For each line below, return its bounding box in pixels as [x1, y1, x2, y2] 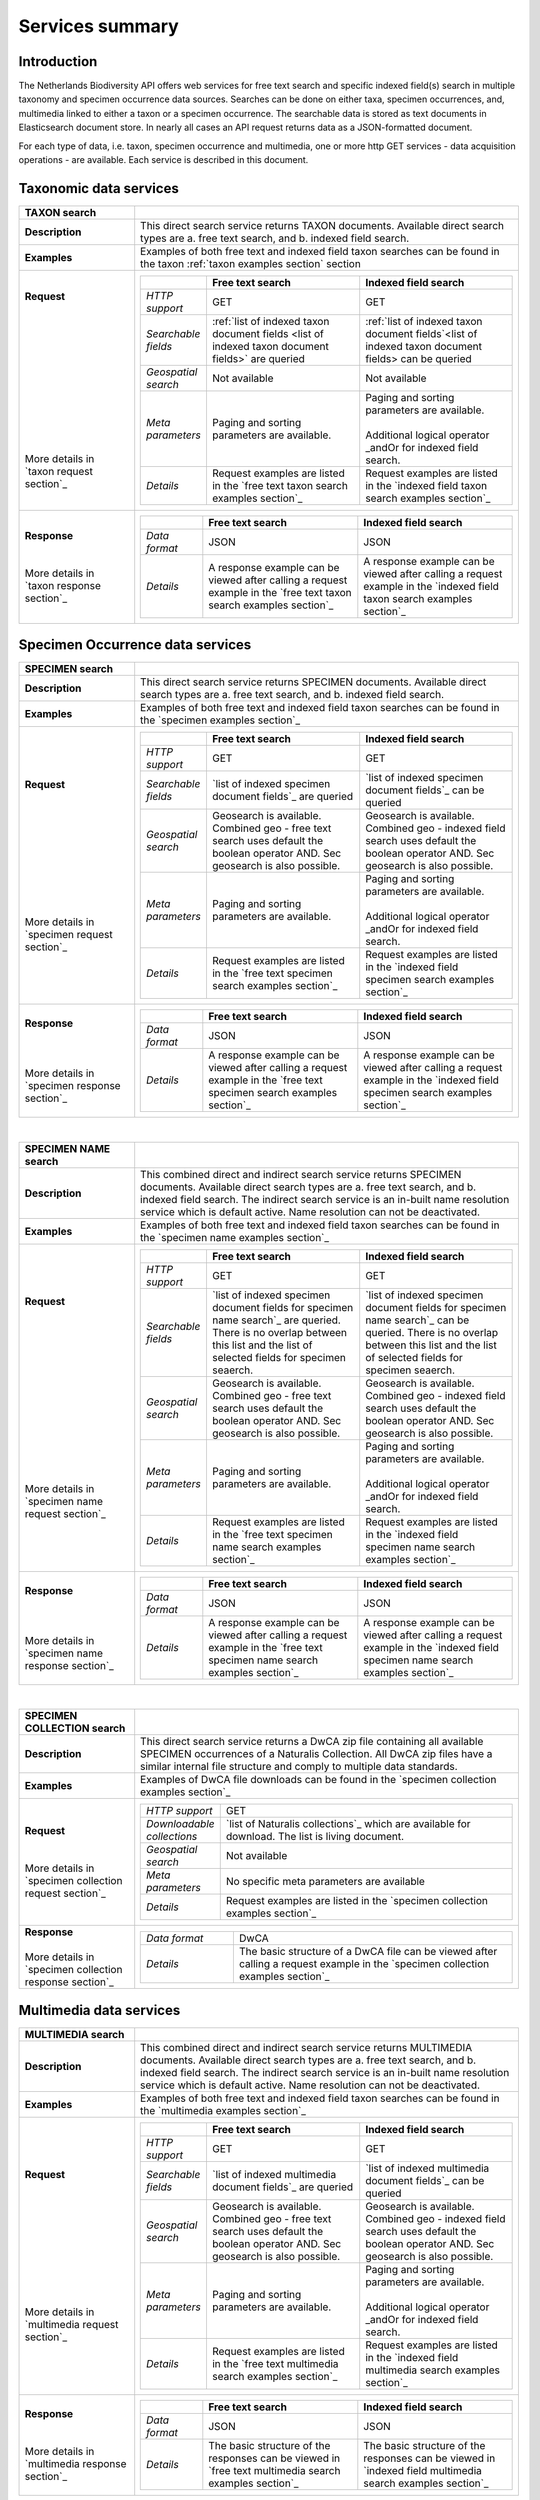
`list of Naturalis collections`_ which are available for [225, 1817, 471, 1831]
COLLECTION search [24, 1721, 126, 1735]
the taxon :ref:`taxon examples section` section [140, 256, 362, 270]
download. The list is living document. [225, 1830, 405, 1844]
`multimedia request [24, 2318, 119, 2332]
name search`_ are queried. [211, 1313, 342, 1327]
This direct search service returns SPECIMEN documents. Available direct [140, 675, 487, 689]
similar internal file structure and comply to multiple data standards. [140, 1760, 459, 1774]
